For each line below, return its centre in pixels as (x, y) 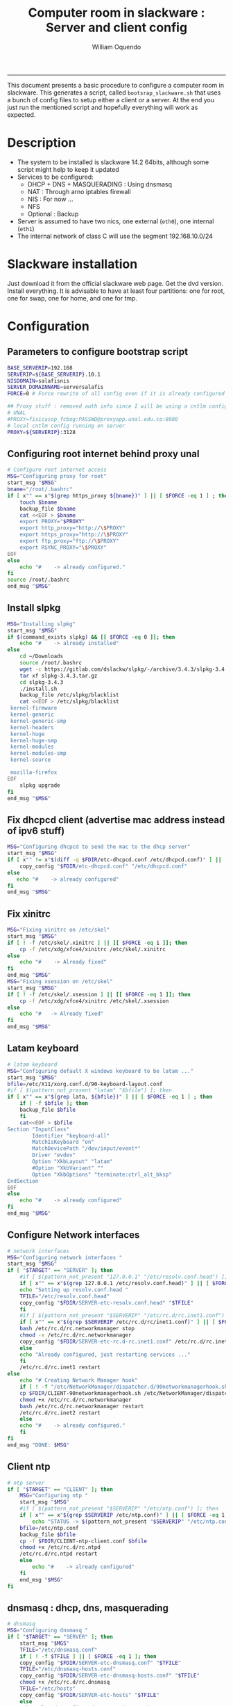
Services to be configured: (55, 177)
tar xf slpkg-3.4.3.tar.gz (59, 676)
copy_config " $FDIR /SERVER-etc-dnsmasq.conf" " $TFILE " (101, 1663)
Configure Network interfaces (74, 1235)
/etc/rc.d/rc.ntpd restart (59, 1554)
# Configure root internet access (57, 470)
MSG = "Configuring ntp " (54, 1496)
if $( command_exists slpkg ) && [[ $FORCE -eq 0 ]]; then (91, 637)
